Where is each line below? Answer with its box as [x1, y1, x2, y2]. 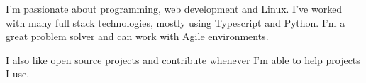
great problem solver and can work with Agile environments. [6, 29, 269, 44]
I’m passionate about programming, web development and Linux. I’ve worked [6, 1, 343, 15]
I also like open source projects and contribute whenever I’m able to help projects [6, 52, 360, 67]
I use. [6, 66, 30, 81]
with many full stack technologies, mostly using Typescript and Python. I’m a [6, 15, 345, 30]
